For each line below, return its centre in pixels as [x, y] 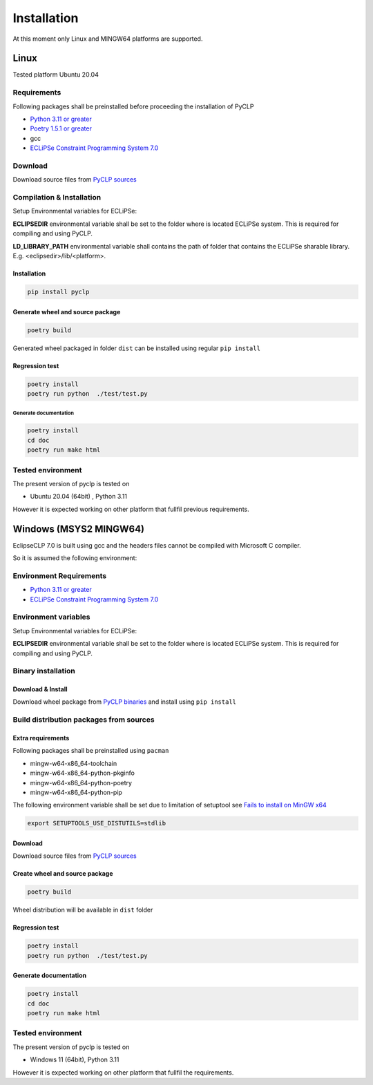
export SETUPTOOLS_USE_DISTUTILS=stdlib [96, 823]
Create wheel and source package [63, 874]
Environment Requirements [60, 575]
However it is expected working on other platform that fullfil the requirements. [123, 1072]
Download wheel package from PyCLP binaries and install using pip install [124, 702]
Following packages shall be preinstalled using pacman [91, 751]
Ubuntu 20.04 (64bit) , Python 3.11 [79, 497]
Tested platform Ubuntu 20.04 [56, 75]
